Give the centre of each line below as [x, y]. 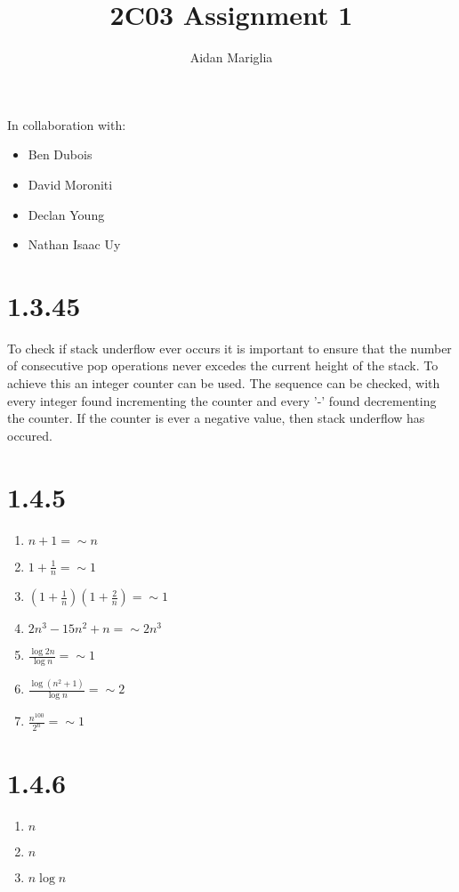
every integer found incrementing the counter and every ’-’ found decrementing [222, 400]
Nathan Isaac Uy [74, 244]
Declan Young [66, 214]
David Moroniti [70, 184]
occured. [30, 435]
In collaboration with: [67, 124]
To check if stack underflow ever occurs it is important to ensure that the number [229, 348]
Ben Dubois [60, 154]
